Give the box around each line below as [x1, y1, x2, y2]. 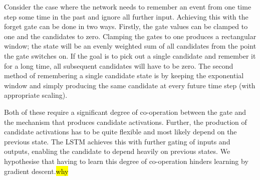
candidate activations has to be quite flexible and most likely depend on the [4, 126, 237, 137]
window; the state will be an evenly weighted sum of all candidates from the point [4, 41, 256, 51]
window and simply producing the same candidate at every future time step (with [4, 80, 255, 90]
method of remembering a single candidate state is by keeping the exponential [4, 70, 244, 81]
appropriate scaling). [4, 90, 68, 100]
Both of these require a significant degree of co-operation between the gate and [4, 106, 246, 117]
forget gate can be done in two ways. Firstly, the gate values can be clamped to [4, 21, 248, 32]
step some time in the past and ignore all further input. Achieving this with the [4, 11, 248, 22]
